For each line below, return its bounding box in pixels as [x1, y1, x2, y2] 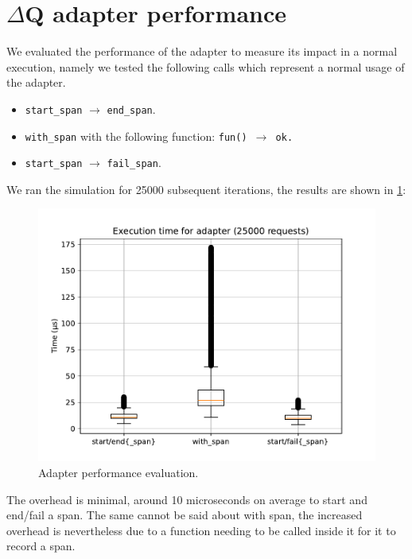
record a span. [6, 538, 76, 554]
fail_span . [107, 154, 161, 171]
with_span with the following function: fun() [25, 127, 247, 144]
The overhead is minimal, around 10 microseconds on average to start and [6, 491, 367, 507]
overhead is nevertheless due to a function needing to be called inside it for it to [6, 522, 396, 538]
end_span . [107, 100, 156, 117]
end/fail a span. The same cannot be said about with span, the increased [6, 507, 363, 523]
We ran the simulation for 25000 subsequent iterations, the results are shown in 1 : [6, 181, 406, 197]
